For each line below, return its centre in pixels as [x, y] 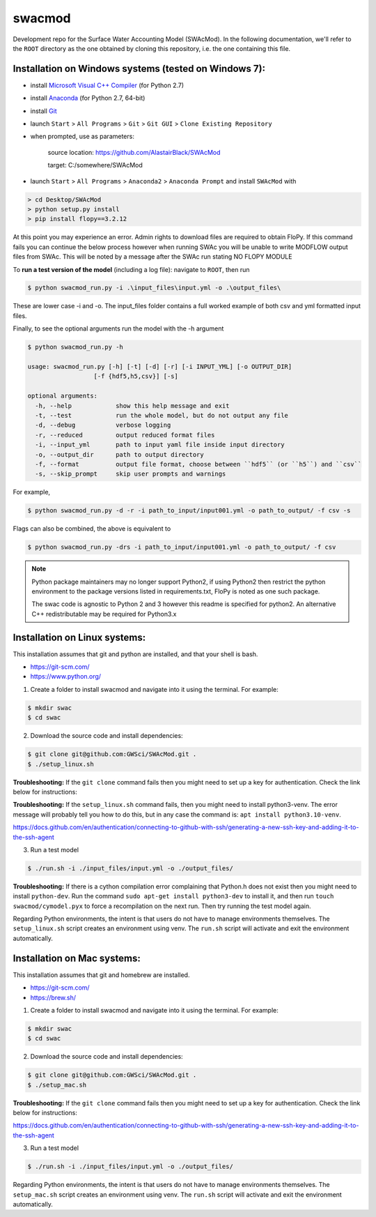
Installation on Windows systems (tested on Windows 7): [139, 69]
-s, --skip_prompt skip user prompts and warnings [131, 474]
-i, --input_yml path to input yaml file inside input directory [160, 445]
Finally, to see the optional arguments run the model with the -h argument [118, 328]
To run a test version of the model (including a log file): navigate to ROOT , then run [131, 269]
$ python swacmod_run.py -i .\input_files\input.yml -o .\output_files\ [154, 288]
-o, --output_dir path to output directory [120, 454]
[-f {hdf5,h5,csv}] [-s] [136, 376]
